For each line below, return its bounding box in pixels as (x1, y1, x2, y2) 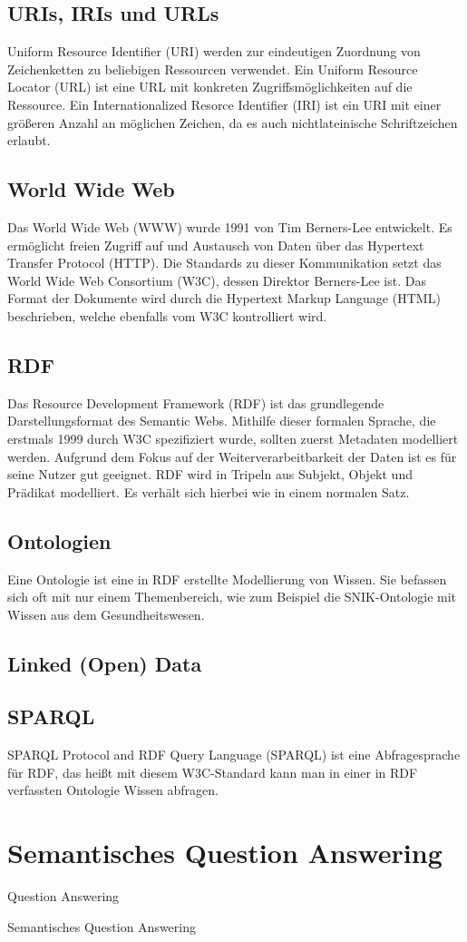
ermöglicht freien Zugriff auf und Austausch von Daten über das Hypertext (7, 235, 424, 254)
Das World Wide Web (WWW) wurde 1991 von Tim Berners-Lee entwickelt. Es (7, 217, 452, 236)
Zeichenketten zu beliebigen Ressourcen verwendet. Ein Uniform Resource (7, 59, 418, 78)
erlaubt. (7, 131, 51, 150)
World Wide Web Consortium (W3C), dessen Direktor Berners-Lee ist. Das (7, 270, 426, 289)
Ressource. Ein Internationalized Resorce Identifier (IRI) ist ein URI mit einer (7, 94, 442, 113)
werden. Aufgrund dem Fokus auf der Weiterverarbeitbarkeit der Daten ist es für (7, 446, 457, 466)
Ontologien (7, 526, 112, 554)
